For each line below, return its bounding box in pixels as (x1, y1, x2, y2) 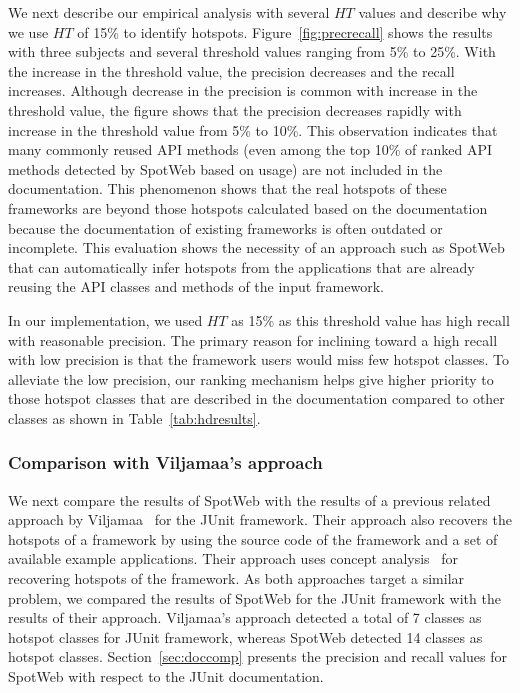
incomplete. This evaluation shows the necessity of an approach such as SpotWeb (8, 237, 505, 258)
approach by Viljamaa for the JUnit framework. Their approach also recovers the (8, 509, 512, 530)
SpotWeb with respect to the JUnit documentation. (8, 666, 324, 687)
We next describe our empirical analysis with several (8, 2, 330, 22)
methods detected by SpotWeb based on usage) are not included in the (8, 158, 443, 179)
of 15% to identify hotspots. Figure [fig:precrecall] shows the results (77, 21, 493, 42)
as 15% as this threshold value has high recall (231, 309, 510, 330)
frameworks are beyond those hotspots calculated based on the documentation (8, 197, 488, 218)
